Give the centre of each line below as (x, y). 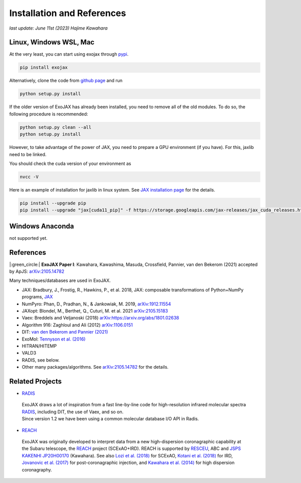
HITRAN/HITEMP (39, 346)
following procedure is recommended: (49, 114)
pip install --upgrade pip (53, 203)
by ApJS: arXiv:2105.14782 (37, 271)
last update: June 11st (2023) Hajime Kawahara (58, 28)
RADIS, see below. (41, 360)
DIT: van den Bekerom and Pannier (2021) (65, 332)
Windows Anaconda (42, 226)
